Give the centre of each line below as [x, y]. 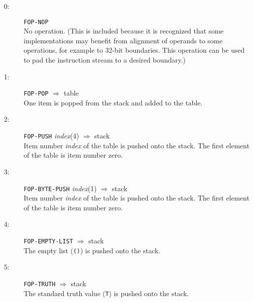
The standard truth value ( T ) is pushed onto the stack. [107, 293]
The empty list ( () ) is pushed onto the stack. [92, 250]
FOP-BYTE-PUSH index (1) [60, 188]
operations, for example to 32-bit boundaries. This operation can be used [134, 50]
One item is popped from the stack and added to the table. [113, 102]
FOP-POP [36, 94]
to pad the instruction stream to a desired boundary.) [105, 60]
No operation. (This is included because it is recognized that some [124, 31]
